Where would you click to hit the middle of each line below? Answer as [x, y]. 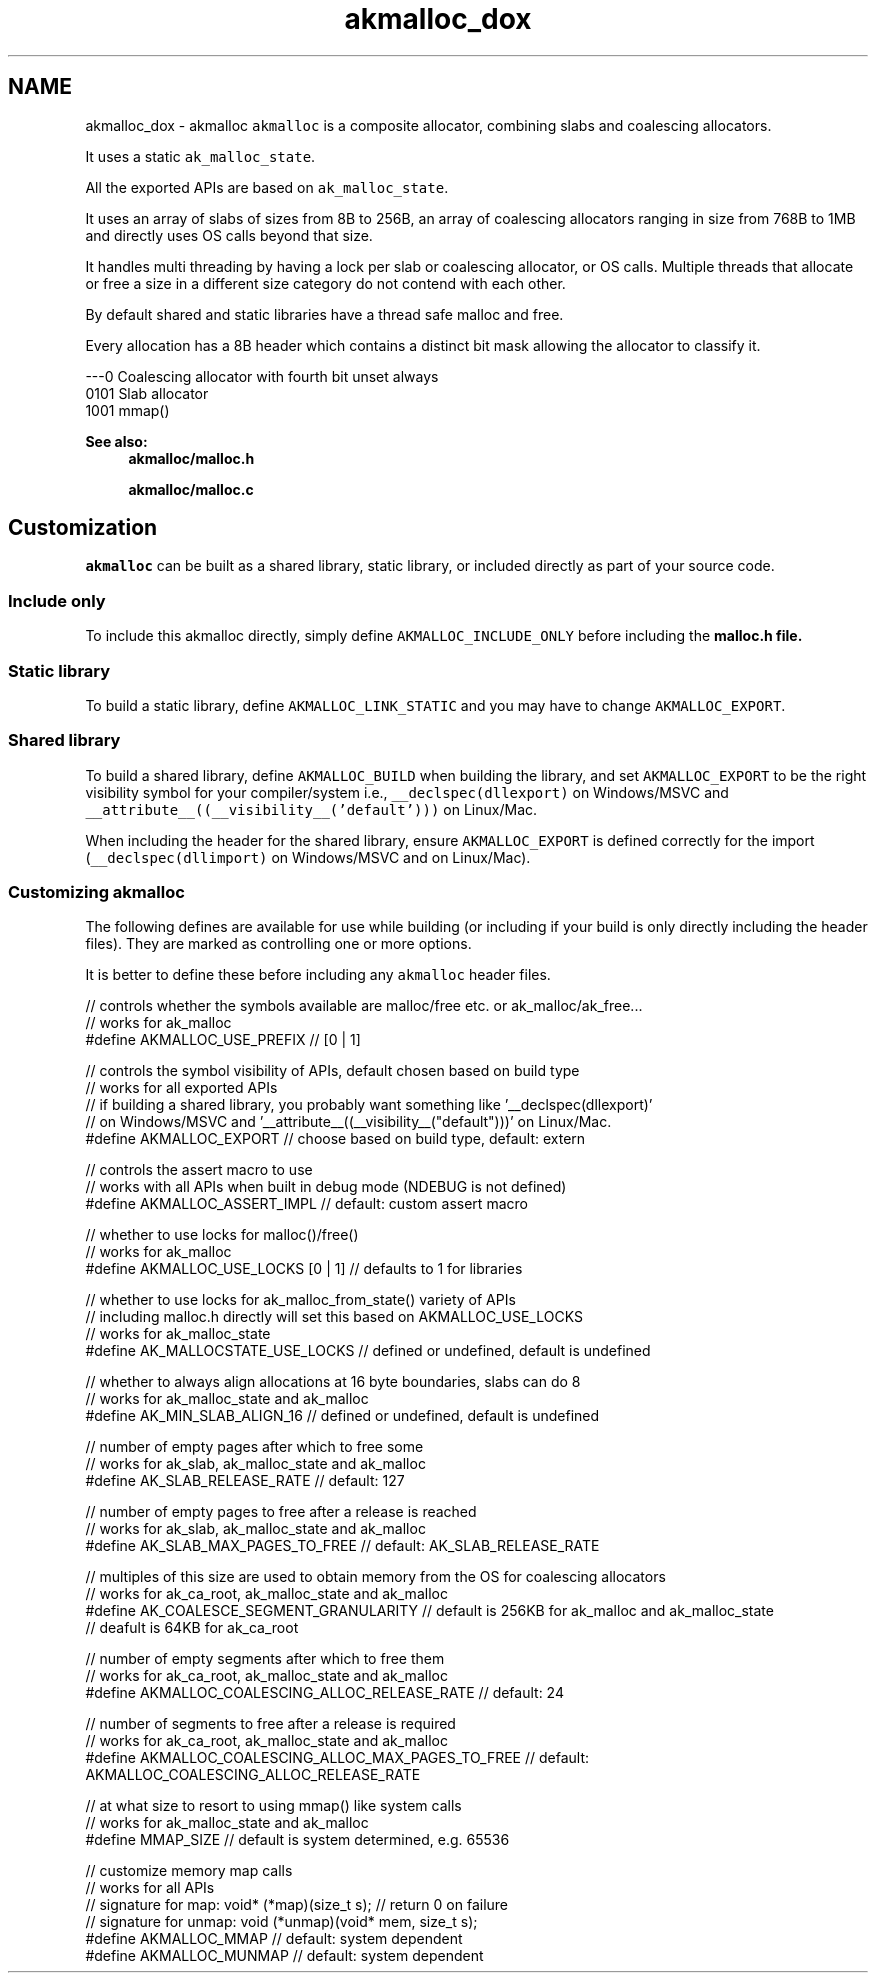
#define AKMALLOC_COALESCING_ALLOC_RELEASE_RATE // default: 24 [324, 1693]
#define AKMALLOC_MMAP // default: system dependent [274, 1939]
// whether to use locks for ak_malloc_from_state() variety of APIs [300, 1300]
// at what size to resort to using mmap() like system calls [273, 1806]
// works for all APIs [150, 1888]
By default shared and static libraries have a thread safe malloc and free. [324, 314]
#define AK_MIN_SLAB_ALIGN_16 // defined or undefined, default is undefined [342, 1416]
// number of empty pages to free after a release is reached [281, 1512]
